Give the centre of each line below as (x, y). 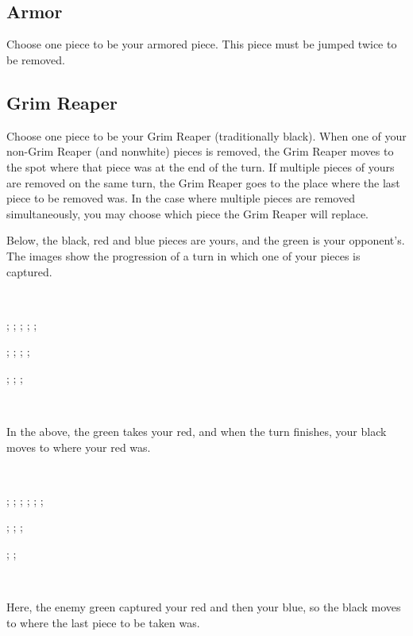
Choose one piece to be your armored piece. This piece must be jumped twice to (202, 44)
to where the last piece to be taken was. (103, 622)
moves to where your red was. (79, 447)
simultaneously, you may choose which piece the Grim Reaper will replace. (187, 213)
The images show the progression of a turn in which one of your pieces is (183, 255)
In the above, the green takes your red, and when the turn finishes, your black (197, 432)
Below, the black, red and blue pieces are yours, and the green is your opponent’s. (206, 240)
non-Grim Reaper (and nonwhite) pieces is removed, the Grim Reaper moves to (200, 151)
